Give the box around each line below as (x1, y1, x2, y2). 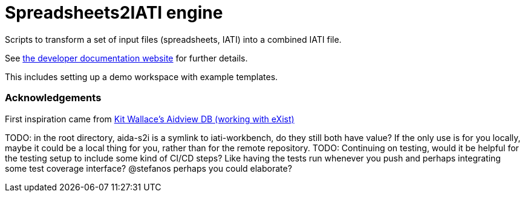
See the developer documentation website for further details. (5, 52, 248, 63)
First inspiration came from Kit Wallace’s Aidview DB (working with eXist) (5, 113, 295, 124)
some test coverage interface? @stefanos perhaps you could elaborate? (5, 163, 292, 174)
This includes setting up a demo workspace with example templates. (5, 71, 278, 82)
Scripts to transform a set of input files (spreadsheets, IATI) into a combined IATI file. (5, 34, 342, 45)
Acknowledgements (5, 92, 102, 104)
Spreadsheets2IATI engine (5, 2, 223, 23)
